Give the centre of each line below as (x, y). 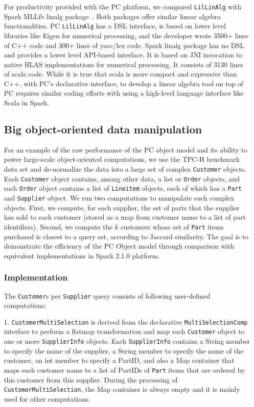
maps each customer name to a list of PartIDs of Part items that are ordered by (125, 369)
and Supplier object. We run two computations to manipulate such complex (119, 198)
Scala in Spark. (27, 103)
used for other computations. (47, 398)
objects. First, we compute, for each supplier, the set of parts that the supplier (122, 207)
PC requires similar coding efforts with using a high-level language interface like (124, 93)
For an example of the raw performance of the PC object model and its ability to (126, 149)
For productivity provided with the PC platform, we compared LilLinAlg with (123, 6)
